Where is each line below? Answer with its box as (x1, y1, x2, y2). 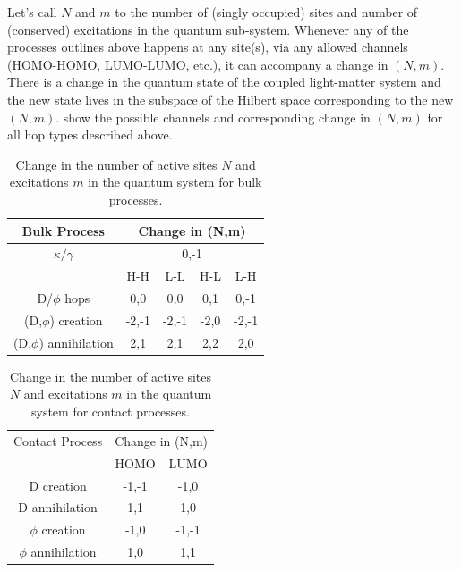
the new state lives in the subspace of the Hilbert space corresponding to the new (7, 89, 454, 108)
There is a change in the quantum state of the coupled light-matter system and (7, 72, 441, 91)
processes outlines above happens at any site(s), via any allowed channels (7, 38, 408, 56)
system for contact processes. (31, 402, 190, 421)
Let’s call (7, 3, 57, 21)
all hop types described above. (7, 125, 173, 144)
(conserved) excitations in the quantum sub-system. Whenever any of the (7, 20, 409, 38)
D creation (29, 475, 87, 494)
